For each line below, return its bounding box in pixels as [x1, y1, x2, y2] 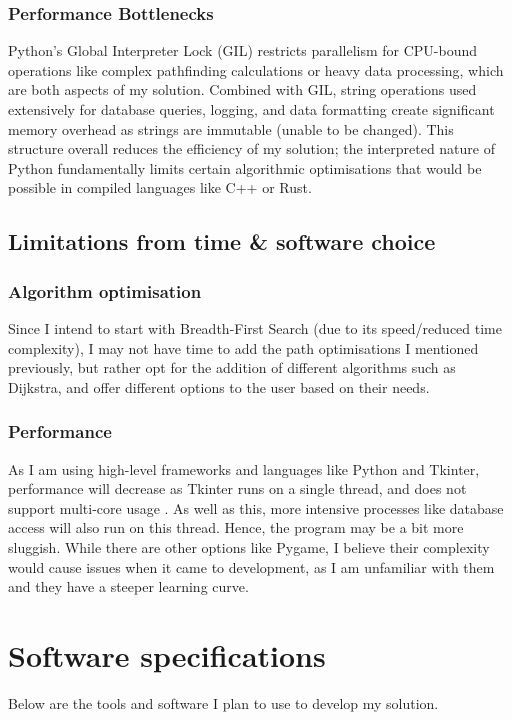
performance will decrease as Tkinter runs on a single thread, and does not [8, 478, 467, 499]
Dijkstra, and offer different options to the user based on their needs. [8, 376, 430, 397]
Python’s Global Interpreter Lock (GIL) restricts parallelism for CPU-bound [8, 40, 478, 61]
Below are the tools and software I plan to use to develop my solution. [8, 692, 439, 713]
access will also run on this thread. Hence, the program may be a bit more [8, 517, 464, 538]
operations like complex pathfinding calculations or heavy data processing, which [8, 59, 504, 80]
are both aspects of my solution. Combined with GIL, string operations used [8, 79, 477, 100]
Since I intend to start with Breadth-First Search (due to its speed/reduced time [8, 317, 502, 338]
